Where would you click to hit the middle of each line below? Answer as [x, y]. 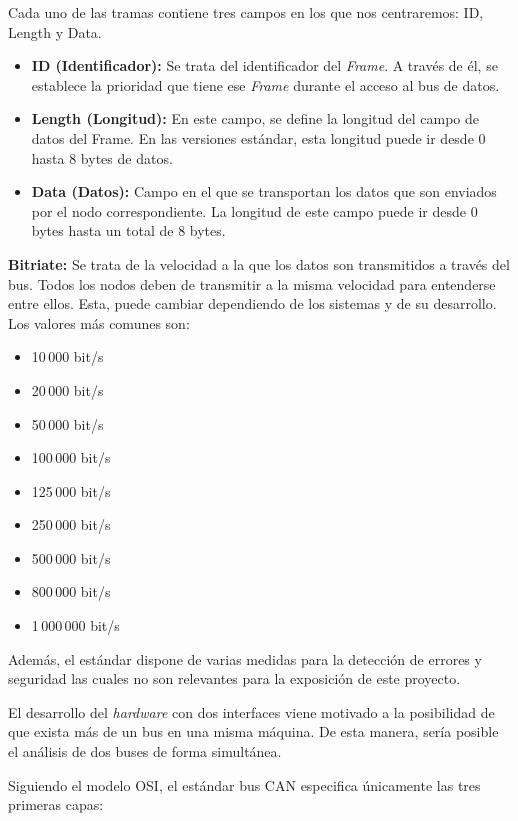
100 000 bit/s [71, 457]
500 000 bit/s [71, 557]
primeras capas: [56, 804]
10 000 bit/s [67, 356]
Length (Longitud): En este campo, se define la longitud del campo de [255, 118]
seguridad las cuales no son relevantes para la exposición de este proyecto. [234, 678]
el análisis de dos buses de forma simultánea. [145, 751]
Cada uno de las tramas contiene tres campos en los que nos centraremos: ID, [246, 12]
